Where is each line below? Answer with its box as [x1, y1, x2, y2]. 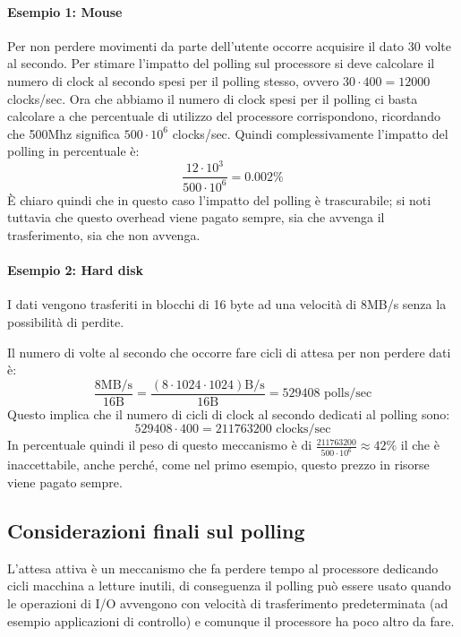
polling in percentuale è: [7, 142, 140, 160]
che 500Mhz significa [7, 124, 121, 142]
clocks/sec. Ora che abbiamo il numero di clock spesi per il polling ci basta [7, 89, 418, 108]
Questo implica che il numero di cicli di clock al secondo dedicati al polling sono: [7, 404, 450, 423]
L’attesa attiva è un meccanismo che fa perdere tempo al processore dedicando [7, 558, 439, 577]
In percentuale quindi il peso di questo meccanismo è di [7, 435, 312, 454]
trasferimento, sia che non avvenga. [7, 226, 201, 245]
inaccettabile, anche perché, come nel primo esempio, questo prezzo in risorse [7, 455, 430, 474]
